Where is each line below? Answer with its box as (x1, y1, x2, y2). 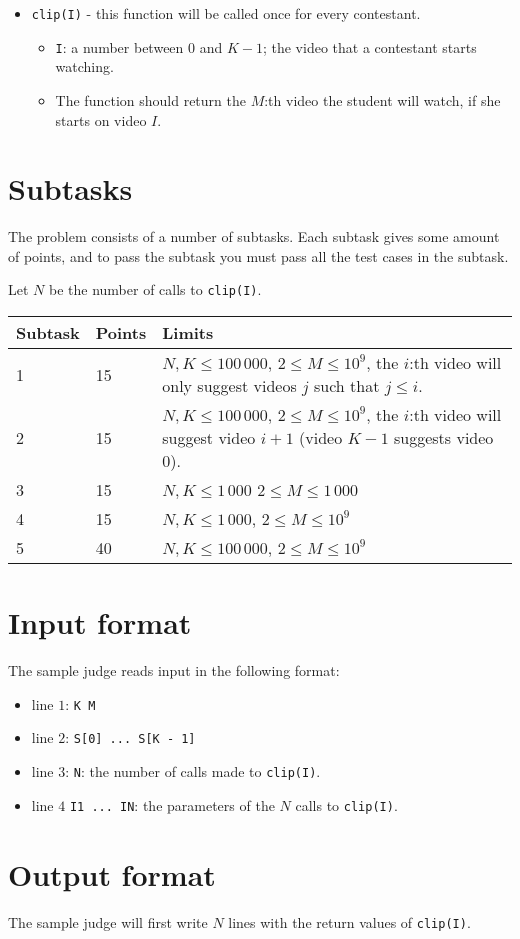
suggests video (393, 426, 494, 450)
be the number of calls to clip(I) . (48, 279, 262, 300)
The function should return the (55, 89, 246, 110)
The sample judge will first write (8, 911, 208, 932)
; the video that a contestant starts (262, 36, 477, 57)
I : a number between (55, 36, 184, 57)
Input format (8, 602, 192, 643)
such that (313, 374, 380, 398)
